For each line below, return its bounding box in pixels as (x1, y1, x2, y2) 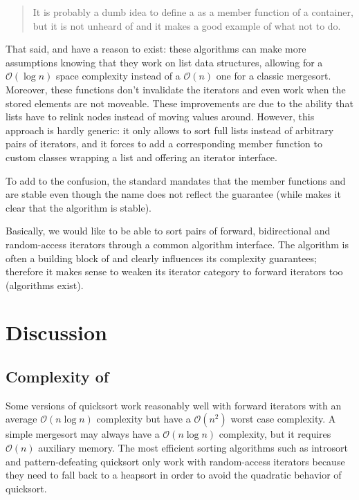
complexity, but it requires (219, 427, 331, 441)
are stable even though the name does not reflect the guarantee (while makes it (6, 187, 341, 201)
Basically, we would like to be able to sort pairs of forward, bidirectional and (6, 223, 331, 238)
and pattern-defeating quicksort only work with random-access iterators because (6, 454, 345, 468)
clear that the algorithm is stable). (6, 200, 152, 214)
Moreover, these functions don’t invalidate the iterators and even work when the (6, 82, 346, 96)
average (6, 411, 37, 426)
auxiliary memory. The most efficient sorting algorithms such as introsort (38, 441, 348, 455)
